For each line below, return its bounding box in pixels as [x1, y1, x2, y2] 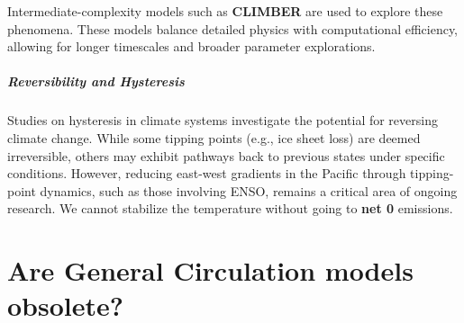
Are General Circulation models [7, 252, 414, 289]
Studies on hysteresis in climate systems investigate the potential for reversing [7, 111, 438, 130]
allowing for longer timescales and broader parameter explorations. [7, 37, 376, 56]
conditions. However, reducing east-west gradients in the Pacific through [7, 164, 406, 183]
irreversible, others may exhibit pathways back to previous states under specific [7, 146, 445, 165]
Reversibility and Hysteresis [7, 72, 185, 91]
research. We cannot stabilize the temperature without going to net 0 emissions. [7, 199, 453, 218]
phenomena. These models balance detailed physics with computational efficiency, [7, 19, 459, 38]
